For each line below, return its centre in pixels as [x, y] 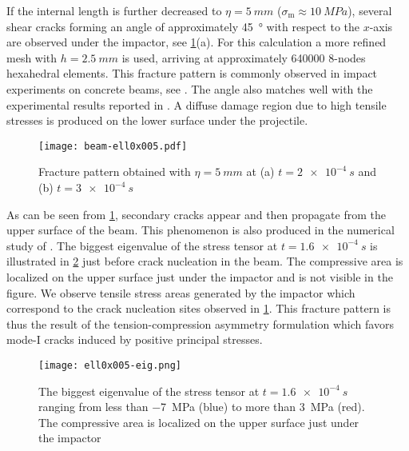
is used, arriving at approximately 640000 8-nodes [244, 57]
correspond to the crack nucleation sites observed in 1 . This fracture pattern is [199, 308]
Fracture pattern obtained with [115, 172]
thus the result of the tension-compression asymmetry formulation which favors [200, 323]
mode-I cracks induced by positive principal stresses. [135, 339]
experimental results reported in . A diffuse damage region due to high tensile [197, 104]
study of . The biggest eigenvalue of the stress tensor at [142, 245]
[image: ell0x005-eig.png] [110, 365]
